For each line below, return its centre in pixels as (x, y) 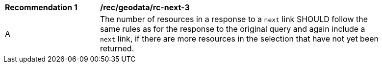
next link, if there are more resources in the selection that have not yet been (240, 39)
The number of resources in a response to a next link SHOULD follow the (234, 19)
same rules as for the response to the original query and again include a (233, 29)
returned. (117, 48)
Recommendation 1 (41, 7)
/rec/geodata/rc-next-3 (145, 7)
